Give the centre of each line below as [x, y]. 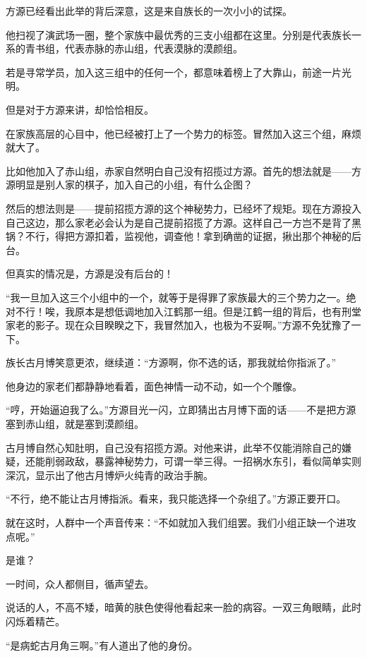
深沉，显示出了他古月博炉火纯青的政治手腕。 [109, 475]
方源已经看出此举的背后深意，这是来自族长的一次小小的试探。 [149, 11]
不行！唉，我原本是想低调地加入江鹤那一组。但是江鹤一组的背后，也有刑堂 [188, 311]
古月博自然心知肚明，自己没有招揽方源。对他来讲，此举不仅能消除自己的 [174, 447]
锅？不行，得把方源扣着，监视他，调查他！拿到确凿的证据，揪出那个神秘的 [179, 236]
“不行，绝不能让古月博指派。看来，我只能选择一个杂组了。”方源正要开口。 [176, 499]
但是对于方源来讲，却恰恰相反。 [80, 109]
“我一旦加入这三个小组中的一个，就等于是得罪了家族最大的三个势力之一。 [176, 297]
